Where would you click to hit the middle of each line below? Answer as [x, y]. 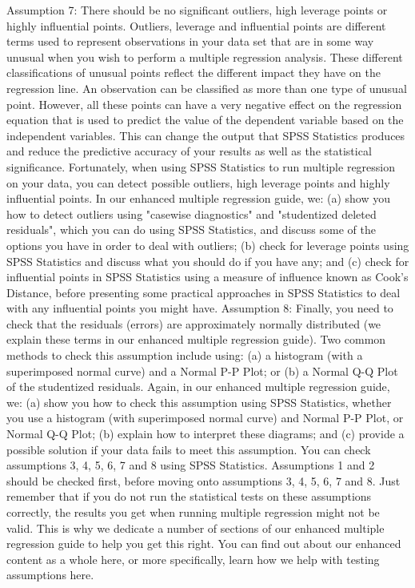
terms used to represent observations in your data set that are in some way [190, 41]
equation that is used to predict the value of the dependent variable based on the [205, 120]
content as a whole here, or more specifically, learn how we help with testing [193, 559]
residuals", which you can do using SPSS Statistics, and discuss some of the [191, 230]
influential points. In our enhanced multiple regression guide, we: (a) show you [198, 198]
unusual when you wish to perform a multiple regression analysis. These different [205, 56]
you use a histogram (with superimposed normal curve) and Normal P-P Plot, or [205, 418]
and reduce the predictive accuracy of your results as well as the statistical [189, 151]
